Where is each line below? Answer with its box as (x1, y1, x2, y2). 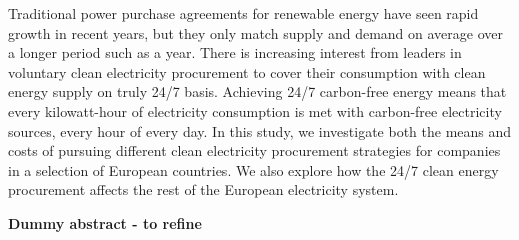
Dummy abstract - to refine (8, 212, 202, 233)
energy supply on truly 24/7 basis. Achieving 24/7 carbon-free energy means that (8, 81, 507, 102)
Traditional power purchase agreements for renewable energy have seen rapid (8, 3, 479, 23)
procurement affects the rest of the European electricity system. (8, 179, 399, 200)
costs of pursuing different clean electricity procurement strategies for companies (8, 140, 501, 161)
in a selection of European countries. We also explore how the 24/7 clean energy (8, 159, 499, 180)
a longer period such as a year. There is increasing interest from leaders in (8, 42, 462, 63)
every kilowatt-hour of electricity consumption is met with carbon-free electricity (8, 100, 502, 121)
